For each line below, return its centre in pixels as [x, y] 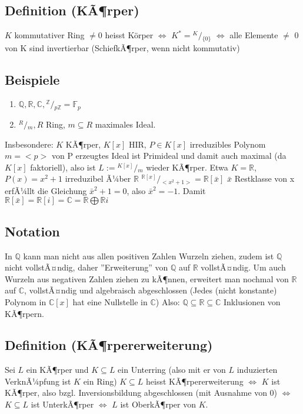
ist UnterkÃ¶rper [62, 404]
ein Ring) [100, 381]
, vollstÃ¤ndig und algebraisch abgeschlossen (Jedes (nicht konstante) [151, 290]
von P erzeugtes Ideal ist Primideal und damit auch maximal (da [169, 156]
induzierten [257, 370]
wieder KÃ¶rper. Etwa [187, 167]
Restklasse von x [264, 178]
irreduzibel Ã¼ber [98, 178]
